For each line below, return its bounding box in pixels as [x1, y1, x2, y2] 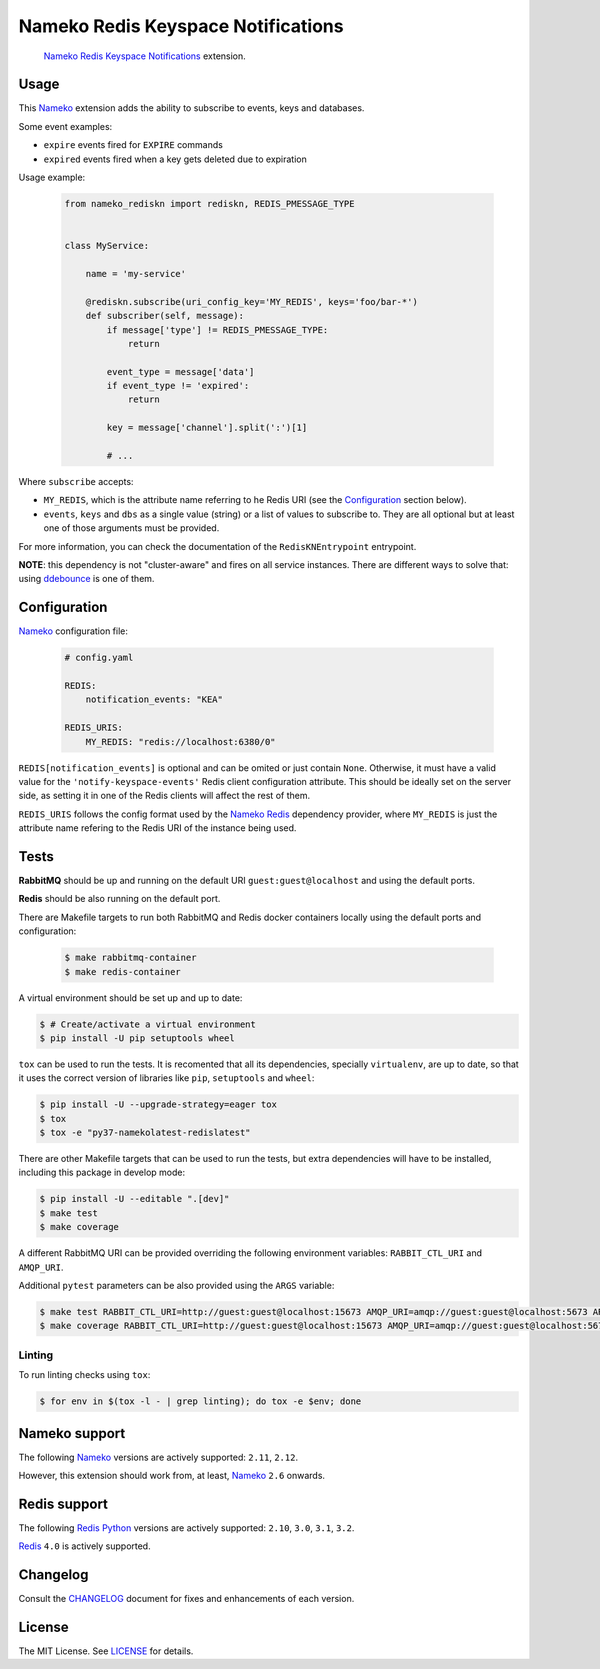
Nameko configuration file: [18, 625, 129, 637]
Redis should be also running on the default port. [18, 893, 221, 905]
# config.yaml [64, 652, 134, 664]
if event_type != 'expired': [106, 380, 250, 392]
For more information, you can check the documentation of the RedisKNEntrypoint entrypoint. [18, 540, 417, 552]
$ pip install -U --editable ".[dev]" [39, 1193, 230, 1205]
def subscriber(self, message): [85, 310, 245, 322]
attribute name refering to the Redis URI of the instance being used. [18, 822, 297, 834]
